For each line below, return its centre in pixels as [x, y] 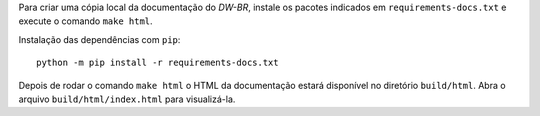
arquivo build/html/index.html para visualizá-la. [127, 99]
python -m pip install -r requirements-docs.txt [157, 63]
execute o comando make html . [86, 21]
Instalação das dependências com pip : [99, 39]
